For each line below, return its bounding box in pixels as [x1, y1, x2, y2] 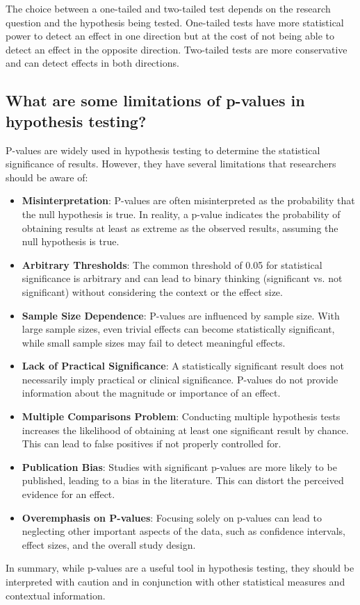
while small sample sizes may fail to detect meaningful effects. [22, 335, 286, 349]
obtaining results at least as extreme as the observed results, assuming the [22, 220, 338, 235]
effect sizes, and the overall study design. [22, 537, 196, 552]
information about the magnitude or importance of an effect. [22, 386, 281, 400]
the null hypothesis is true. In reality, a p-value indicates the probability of [22, 206, 341, 221]
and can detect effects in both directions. [6, 56, 179, 70]
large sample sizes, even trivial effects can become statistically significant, [22, 322, 335, 336]
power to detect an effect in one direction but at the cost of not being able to [6, 28, 335, 43]
